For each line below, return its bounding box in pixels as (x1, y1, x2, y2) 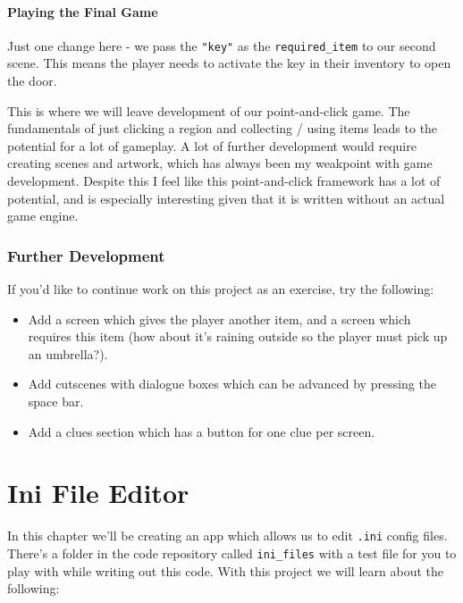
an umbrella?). (28, 344, 108, 363)
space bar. (28, 391, 84, 410)
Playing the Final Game (7, 2, 158, 21)
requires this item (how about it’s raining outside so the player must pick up (28, 327, 448, 346)
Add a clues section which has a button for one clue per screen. (28, 422, 375, 440)
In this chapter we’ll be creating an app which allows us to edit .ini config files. (7, 526, 448, 545)
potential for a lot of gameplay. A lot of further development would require (7, 136, 417, 155)
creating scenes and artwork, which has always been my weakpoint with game (7, 154, 433, 172)
